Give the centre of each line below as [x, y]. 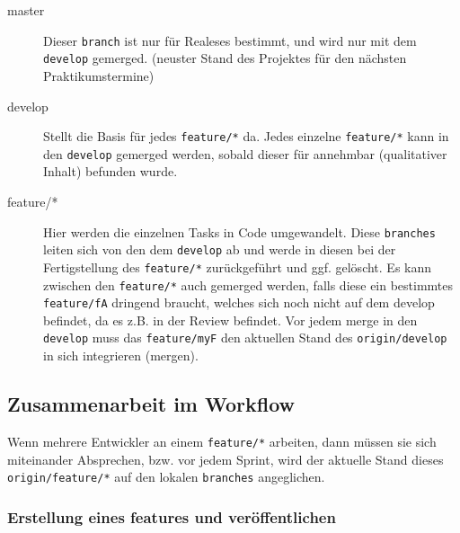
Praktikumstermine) [99, 75]
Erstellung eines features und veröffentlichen [172, 516]
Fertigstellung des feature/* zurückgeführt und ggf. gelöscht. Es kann [238, 266]
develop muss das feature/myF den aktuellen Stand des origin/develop [245, 338]
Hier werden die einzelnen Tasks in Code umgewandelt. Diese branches [239, 231]
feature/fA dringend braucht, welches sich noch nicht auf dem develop [239, 302]
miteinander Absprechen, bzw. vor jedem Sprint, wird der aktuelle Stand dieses [226, 459]
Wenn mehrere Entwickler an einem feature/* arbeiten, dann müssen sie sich [222, 441]
